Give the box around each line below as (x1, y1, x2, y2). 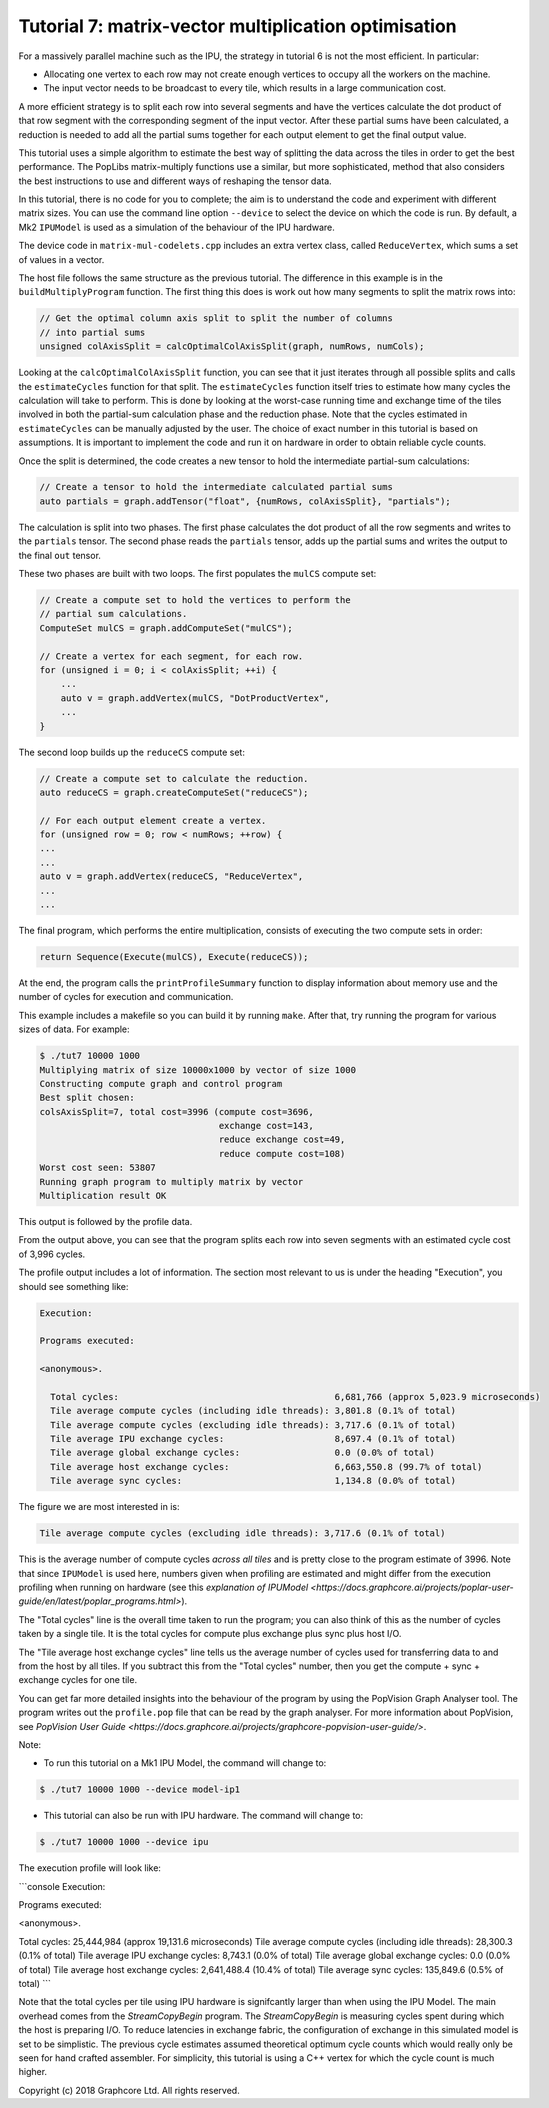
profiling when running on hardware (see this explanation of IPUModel (18, 1581, 309, 1593)
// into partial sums (39, 326, 146, 338)
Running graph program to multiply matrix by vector (39, 1176, 304, 1187)
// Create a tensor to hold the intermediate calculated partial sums (39, 481, 394, 493)
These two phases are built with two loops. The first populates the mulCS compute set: (18, 568, 377, 580)
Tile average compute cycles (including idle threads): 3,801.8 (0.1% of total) (50, 1405, 457, 1417)
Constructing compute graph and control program (39, 1078, 283, 1089)
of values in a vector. (18, 253, 105, 265)
